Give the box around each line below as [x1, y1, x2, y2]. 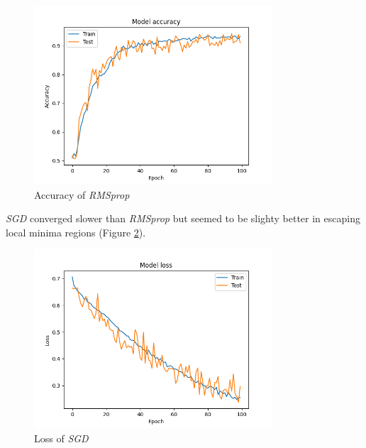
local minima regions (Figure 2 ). [6, 224, 146, 239]
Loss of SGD [34, 430, 89, 445]
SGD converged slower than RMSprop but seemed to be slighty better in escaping [6, 211, 360, 226]
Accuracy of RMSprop [34, 187, 130, 202]
